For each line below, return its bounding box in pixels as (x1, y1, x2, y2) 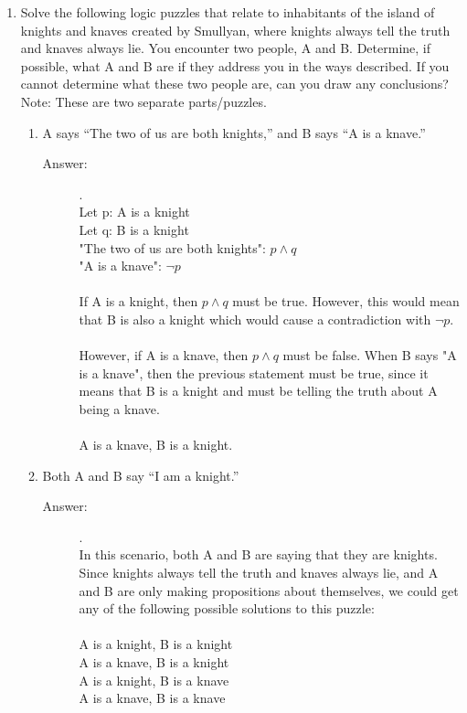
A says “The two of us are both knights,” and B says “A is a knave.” (42, 122, 426, 142)
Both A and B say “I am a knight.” (42, 465, 239, 484)
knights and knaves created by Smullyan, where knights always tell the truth (20, 20, 451, 39)
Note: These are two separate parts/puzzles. (20, 91, 267, 111)
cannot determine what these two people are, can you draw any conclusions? (20, 74, 449, 93)
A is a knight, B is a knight (79, 634, 233, 654)
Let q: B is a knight (79, 219, 189, 239)
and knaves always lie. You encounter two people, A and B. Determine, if (20, 38, 431, 58)
